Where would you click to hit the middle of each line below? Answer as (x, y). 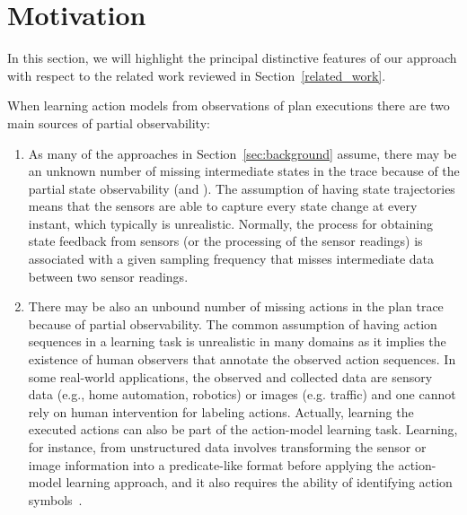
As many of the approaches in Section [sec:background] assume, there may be (242, 153)
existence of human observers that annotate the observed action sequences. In (242, 359)
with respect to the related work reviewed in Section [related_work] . (197, 75)
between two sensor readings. (108, 276)
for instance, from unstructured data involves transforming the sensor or (227, 447)
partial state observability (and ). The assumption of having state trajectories (242, 188)
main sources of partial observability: (109, 122)
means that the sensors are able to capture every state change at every (223, 206)
